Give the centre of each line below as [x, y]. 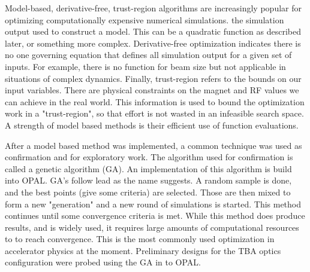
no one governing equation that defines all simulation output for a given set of [148, 55]
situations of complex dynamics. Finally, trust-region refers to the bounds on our [153, 78]
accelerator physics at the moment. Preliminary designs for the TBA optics [143, 250]
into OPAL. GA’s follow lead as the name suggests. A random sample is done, [148, 180]
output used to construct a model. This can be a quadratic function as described [153, 31]
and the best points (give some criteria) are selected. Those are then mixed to [148, 192]
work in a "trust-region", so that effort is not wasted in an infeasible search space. [154, 113]
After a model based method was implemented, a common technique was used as [154, 145]
